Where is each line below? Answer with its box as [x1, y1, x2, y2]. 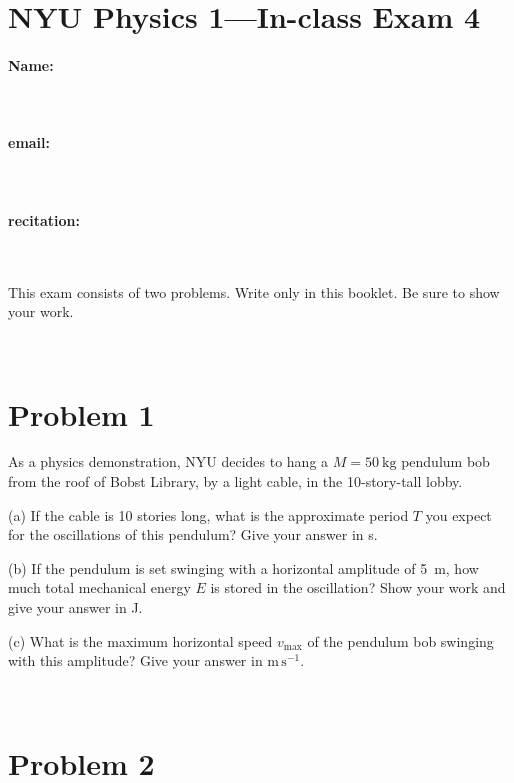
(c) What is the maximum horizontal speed [8, 630, 273, 651]
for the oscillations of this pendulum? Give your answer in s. [8, 524, 378, 545]
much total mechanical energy [8, 577, 191, 598]
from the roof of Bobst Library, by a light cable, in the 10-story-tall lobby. [8, 471, 463, 492]
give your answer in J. [8, 597, 143, 618]
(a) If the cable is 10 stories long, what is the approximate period [8, 504, 409, 525]
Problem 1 [8, 393, 155, 434]
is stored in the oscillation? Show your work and [210, 577, 506, 598]
